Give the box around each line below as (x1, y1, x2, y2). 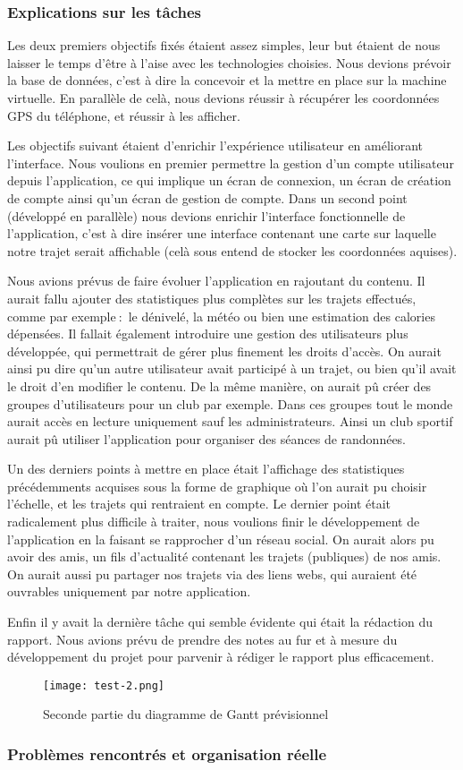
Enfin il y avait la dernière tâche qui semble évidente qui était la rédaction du (7, 612, 433, 631)
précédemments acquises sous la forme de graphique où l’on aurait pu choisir (7, 476, 427, 495)
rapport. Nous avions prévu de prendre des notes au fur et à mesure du (7, 629, 398, 648)
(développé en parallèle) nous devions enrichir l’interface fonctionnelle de (7, 206, 406, 225)
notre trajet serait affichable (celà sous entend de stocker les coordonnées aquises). (7, 241, 458, 260)
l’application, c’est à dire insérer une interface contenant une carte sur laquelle (7, 224, 436, 243)
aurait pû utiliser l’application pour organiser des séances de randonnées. (7, 429, 407, 448)
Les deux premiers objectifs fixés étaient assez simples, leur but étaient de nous (7, 36, 441, 55)
